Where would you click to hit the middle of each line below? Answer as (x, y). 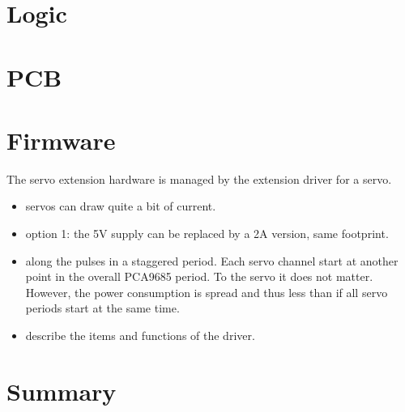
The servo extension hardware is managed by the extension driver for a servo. (199, 178)
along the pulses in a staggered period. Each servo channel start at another (212, 260)
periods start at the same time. (102, 308)
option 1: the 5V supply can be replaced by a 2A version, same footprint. (207, 234)
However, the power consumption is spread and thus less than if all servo (207, 292)
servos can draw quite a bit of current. (121, 206)
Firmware (61, 140)
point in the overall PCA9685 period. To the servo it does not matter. (199, 276)
